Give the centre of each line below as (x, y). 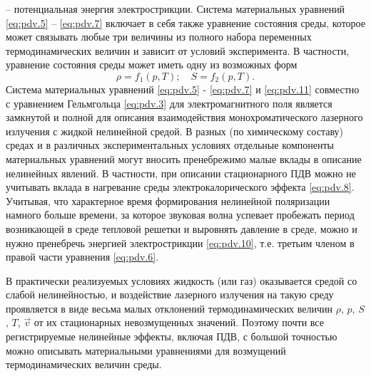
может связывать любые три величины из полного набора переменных (159, 37)
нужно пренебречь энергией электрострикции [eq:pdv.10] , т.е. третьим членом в (180, 242)
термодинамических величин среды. (84, 364)
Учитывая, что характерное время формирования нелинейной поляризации (168, 200)
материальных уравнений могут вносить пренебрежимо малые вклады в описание (184, 158)
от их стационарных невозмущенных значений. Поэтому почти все (179, 322)
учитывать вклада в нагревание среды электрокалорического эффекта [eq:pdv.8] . (180, 187)
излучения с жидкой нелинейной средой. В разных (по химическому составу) (174, 131)
